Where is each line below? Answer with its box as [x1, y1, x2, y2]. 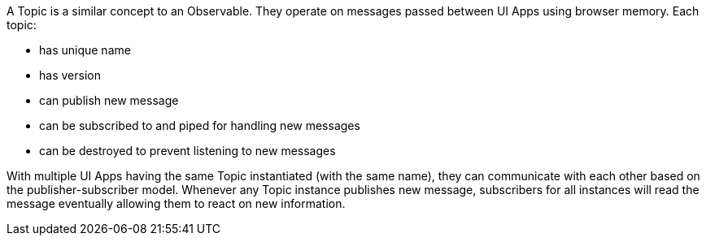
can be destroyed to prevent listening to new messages [39, 144, 336, 158]
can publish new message [39, 93, 179, 107]
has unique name [39, 43, 131, 57]
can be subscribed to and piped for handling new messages [39, 119, 360, 132]
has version [39, 68, 101, 82]
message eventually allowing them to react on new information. [7, 197, 346, 210]
